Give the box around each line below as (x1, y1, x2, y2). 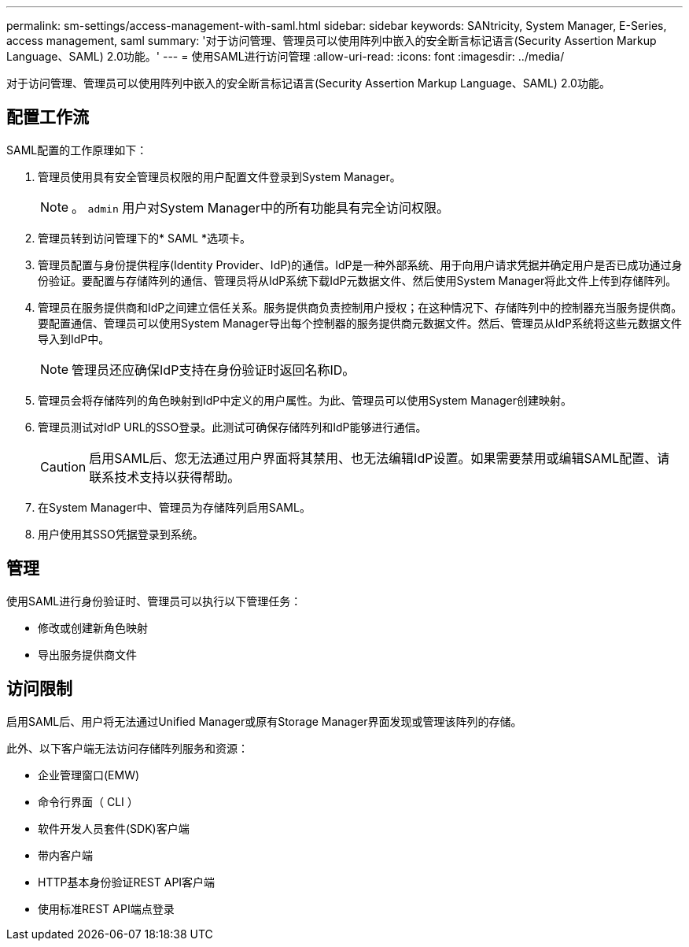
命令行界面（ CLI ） (38, 794, 138, 808)
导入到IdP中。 (38, 331, 110, 346)
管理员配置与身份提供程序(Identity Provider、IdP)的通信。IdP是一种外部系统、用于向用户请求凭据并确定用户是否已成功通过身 (38, 257, 683, 272)
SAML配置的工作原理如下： (6, 142, 148, 157)
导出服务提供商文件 (38, 647, 137, 661)
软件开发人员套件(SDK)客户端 (38, 821, 190, 835)
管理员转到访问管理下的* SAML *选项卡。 (38, 231, 252, 245)
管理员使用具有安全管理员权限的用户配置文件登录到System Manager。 (38, 169, 401, 183)
